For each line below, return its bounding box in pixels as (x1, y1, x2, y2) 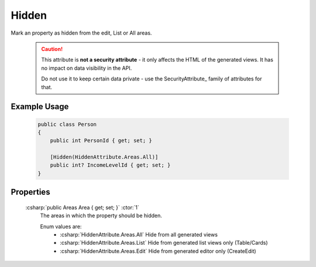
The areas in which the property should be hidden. (40, 212, 162, 219)
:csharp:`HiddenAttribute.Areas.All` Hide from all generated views (60, 231, 218, 238)
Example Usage (11, 102, 69, 111)
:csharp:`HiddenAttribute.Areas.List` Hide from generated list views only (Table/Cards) (60, 239, 269, 246)
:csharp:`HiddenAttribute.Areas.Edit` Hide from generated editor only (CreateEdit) (60, 247, 257, 255)
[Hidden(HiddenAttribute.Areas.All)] (50, 154, 159, 161)
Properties (11, 187, 50, 197)
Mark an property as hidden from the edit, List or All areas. (11, 29, 152, 36)
